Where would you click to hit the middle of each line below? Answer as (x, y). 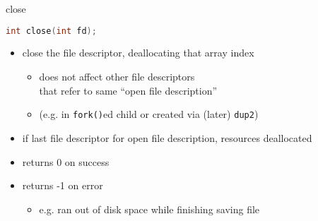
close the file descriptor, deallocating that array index (138, 53)
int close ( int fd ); (51, 31)
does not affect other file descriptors (117, 77)
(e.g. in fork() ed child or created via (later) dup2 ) (149, 114)
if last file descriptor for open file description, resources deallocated (167, 137)
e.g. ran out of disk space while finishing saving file (149, 209)
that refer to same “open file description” (128, 90)
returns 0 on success (66, 161)
